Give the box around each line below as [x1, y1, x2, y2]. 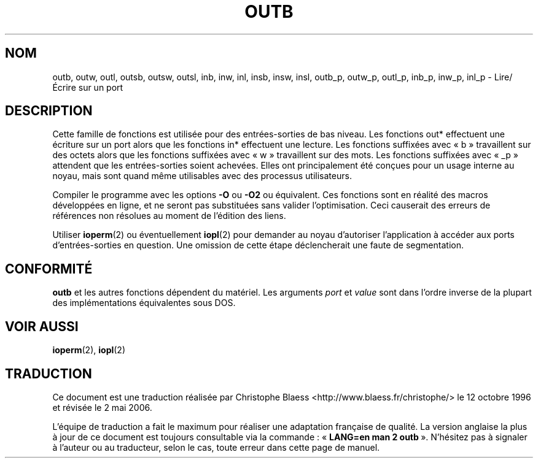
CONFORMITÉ [5, 261, 93, 277]
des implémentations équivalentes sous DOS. [52, 297, 236, 308]
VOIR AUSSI [5, 318, 79, 334]
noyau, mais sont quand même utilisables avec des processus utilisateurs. [52, 170, 352, 182]
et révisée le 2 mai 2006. [52, 402, 152, 413]
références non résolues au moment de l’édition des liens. [52, 210, 286, 221]
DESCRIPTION [5, 103, 93, 119]
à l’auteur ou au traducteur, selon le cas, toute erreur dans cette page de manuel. [52, 442, 380, 453]
